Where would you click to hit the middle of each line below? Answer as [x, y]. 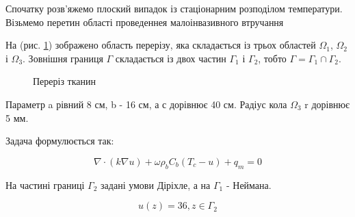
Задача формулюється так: [60, 141]
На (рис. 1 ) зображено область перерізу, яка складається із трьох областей [161, 45]
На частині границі [45, 184]
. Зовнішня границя [63, 58]
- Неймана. [249, 184]
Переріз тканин [65, 81]
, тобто [272, 58]
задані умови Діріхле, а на [156, 184]
